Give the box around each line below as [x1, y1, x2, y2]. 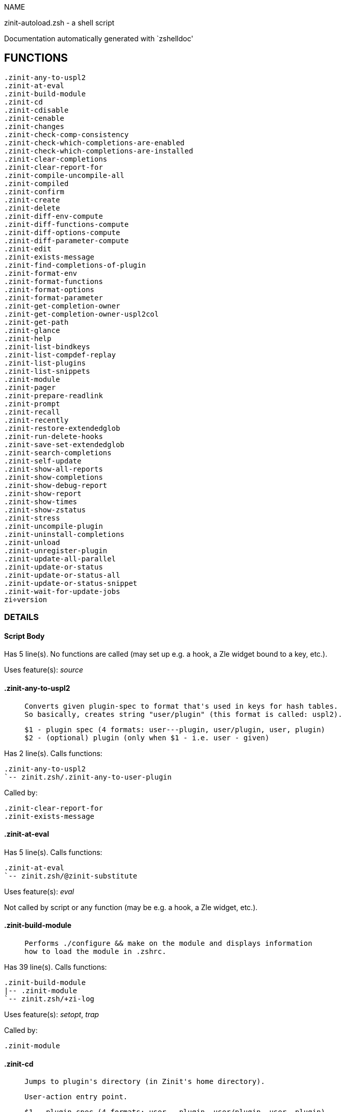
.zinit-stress [4, 513, 60, 522]
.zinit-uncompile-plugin [4, 522, 103, 530]
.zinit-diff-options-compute [4, 228, 120, 237]
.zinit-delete [4, 203, 60, 212]
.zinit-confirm [4, 187, 65, 196]
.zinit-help [4, 334, 51, 343]
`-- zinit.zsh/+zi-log [4, 995, 95, 1003]
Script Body [4, 631, 45, 640]
